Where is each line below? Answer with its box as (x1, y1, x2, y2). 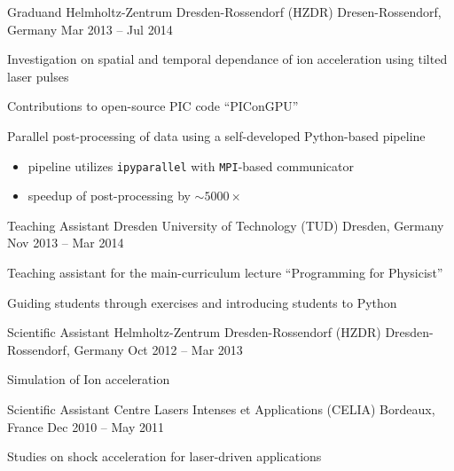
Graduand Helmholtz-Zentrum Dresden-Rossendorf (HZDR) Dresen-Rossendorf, (7, 3, 442, 20)
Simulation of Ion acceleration (7, 370, 170, 389)
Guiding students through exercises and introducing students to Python (7, 293, 397, 311)
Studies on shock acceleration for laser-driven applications (7, 447, 322, 466)
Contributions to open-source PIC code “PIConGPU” (7, 97, 299, 115)
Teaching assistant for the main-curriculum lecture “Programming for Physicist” (7, 263, 443, 281)
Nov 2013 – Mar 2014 (7, 233, 124, 252)
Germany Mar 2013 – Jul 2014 (7, 20, 173, 38)
